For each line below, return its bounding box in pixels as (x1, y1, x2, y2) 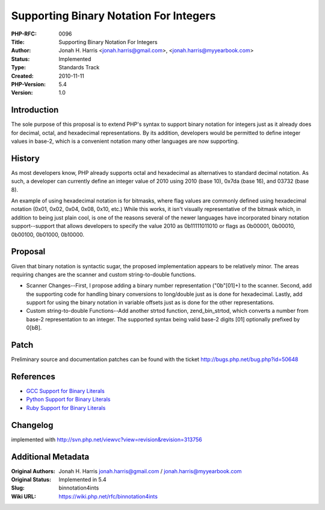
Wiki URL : (11, 493, 36, 500)
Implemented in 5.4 (58, 476, 107, 483)
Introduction (11, 105, 59, 115)
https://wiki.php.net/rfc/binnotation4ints (58, 493, 158, 500)
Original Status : (11, 476, 51, 483)
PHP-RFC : (11, 30, 37, 37)
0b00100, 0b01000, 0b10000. (11, 231, 84, 238)
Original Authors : (11, 467, 55, 474)
